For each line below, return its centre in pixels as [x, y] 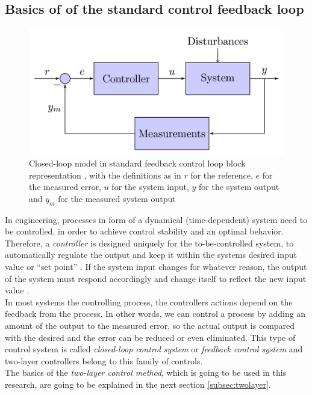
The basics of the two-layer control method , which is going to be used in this [146, 372]
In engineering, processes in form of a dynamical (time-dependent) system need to [156, 219]
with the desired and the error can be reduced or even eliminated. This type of [150, 337]
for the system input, [150, 187]
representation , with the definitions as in [105, 175]
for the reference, [222, 175]
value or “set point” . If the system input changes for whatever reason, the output [156, 267]
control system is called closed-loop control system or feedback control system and [154, 349]
